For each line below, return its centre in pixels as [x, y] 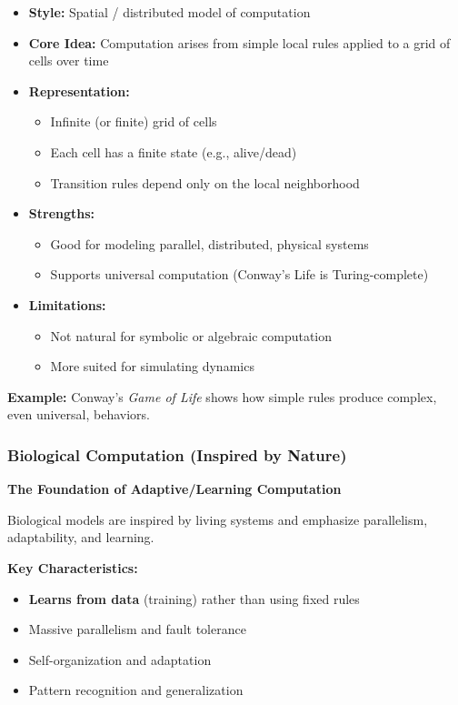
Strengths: [62, 213]
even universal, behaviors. [79, 414]
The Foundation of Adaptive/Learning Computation [174, 489]
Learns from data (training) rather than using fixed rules [194, 598]
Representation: [79, 91]
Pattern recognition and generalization [136, 690]
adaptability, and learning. [81, 537]
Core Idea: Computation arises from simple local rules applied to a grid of [239, 42]
